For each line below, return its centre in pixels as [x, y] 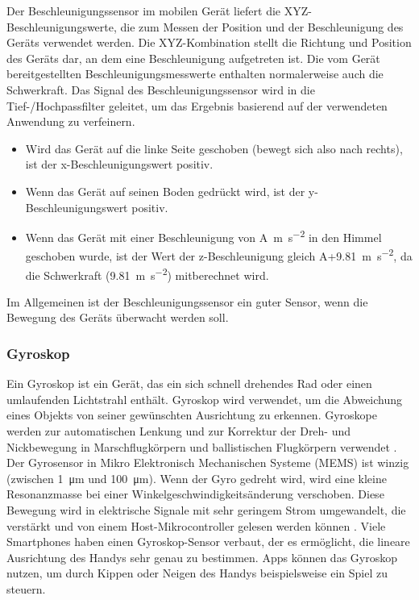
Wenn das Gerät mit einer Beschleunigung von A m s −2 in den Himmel [203, 236]
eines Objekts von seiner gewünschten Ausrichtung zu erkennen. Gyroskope [192, 415]
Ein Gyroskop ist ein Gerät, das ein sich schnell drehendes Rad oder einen [189, 383]
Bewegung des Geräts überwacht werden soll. [118, 317]
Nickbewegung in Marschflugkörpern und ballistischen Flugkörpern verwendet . [202, 446]
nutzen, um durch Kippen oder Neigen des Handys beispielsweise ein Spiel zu [197, 573]
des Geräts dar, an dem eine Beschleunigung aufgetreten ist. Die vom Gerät [193, 58]
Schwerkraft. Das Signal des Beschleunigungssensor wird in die [161, 89]
